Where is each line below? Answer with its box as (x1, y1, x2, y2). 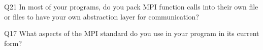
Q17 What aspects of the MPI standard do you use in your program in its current (4, 28, 259, 38)
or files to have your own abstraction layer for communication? (4, 11, 199, 21)
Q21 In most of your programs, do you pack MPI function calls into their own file (4, 1, 258, 11)
